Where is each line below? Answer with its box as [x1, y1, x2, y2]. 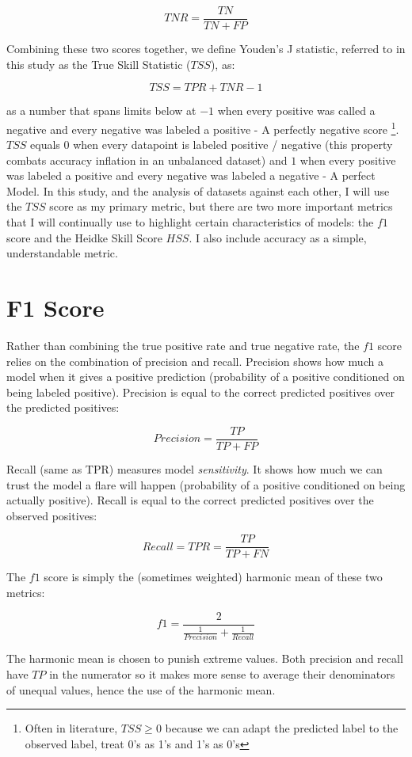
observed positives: [6, 507, 97, 523]
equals [30, 136, 60, 153]
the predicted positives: [6, 399, 120, 416]
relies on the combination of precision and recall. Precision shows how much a [6, 352, 383, 369]
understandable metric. [6, 245, 118, 261]
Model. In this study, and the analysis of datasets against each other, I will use [6, 182, 390, 199]
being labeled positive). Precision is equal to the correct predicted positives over [6, 383, 395, 400]
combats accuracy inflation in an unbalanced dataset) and [6, 151, 288, 168]
